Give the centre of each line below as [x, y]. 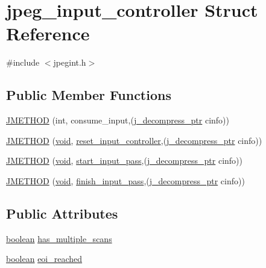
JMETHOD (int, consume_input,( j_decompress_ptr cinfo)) [118, 120]
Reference [48, 33]
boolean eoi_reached [44, 259]
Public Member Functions [89, 95]
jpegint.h [70, 62]
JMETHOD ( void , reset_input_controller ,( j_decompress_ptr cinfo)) [134, 140]
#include [23, 62]
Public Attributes [62, 213]
